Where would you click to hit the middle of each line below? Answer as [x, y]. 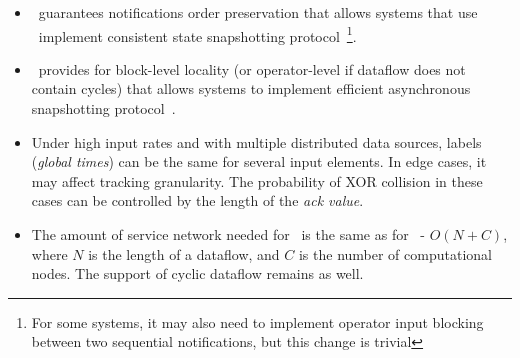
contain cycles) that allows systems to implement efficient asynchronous [251, 88]
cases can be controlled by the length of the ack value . [197, 200]
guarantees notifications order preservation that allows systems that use [258, 12]
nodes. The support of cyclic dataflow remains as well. [197, 273]
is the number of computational [395, 253]
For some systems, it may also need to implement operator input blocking [257, 321]
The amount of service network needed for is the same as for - [228, 234]
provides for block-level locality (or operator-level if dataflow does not [252, 68]
